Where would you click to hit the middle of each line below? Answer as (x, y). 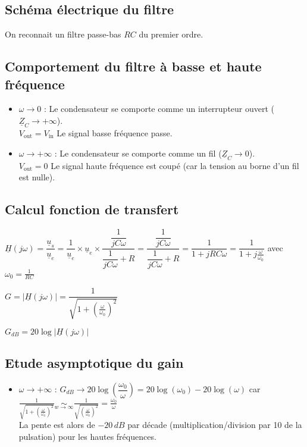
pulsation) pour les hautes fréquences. (87, 437)
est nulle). (37, 177)
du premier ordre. (171, 34)
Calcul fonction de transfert (92, 209)
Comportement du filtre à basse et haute (133, 66)
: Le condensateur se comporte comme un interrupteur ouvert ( (159, 109)
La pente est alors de (57, 425)
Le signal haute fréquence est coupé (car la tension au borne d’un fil (175, 165)
